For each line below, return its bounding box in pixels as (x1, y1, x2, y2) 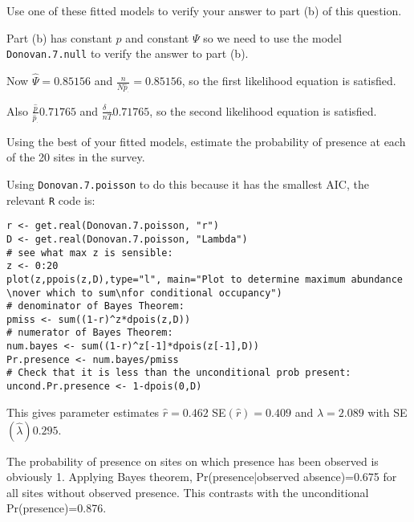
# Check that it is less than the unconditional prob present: (6, 367, 351, 379)
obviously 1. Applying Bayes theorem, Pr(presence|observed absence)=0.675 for (6, 468, 397, 485)
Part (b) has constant (6, 29, 112, 46)
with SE (367, 403, 408, 420)
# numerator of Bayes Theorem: (6, 327, 173, 339)
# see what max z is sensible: (6, 247, 173, 259)
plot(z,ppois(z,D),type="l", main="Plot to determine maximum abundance (6, 273, 403, 285)
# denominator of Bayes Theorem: (6, 300, 185, 312)
